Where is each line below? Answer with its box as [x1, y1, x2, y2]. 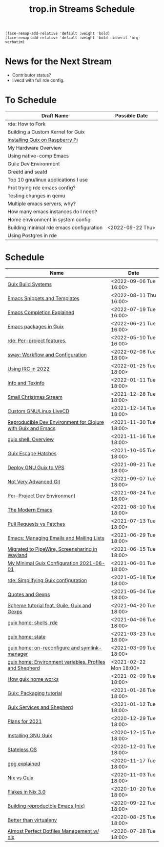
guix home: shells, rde [7, 619, 58, 626]
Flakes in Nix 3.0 [7, 789, 46, 795]
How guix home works [7, 676, 59, 682]
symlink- [81, 644, 102, 651]
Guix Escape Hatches [7, 450, 57, 457]
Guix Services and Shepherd [7, 704, 73, 711]
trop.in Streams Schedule [29, 3, 135, 15]
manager [7, 651, 28, 657]
